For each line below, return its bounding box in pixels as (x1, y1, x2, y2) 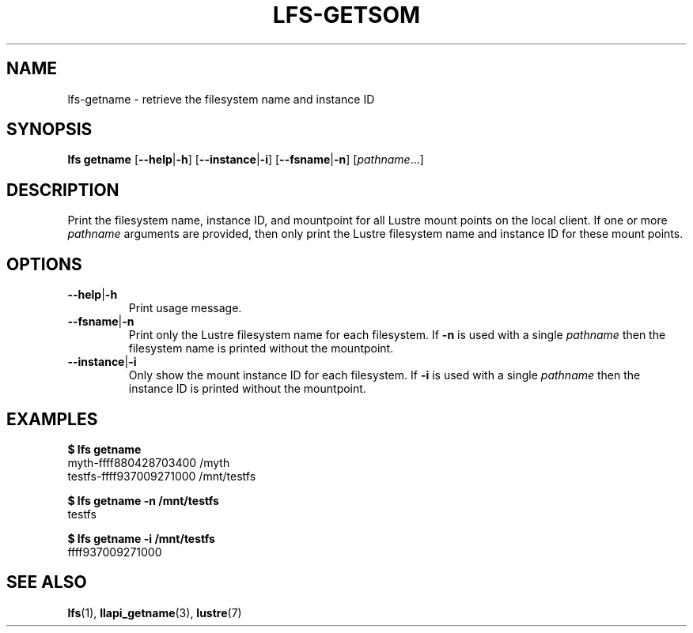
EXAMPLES (6, 409, 98, 429)
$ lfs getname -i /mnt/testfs (67, 531, 215, 545)
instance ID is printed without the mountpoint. (128, 382, 366, 396)
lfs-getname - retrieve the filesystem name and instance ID (67, 92, 375, 106)
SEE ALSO (6, 572, 87, 593)
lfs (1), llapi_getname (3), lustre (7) (67, 605, 242, 620)
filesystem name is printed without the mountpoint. (128, 341, 394, 356)
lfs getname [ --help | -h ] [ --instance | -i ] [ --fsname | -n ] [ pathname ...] (67, 153, 424, 167)
